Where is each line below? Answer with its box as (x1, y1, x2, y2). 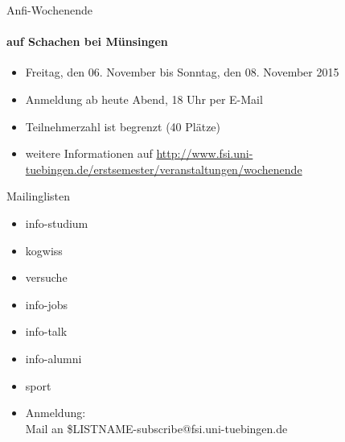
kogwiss (25, 242, 63, 258)
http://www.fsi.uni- (156, 145, 253, 162)
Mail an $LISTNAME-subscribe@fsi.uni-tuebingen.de (25, 419, 288, 436)
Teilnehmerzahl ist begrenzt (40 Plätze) (25, 118, 221, 134)
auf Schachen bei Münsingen (6, 33, 168, 50)
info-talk (25, 323, 68, 340)
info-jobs (25, 295, 68, 312)
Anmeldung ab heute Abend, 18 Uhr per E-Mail (25, 90, 263, 107)
